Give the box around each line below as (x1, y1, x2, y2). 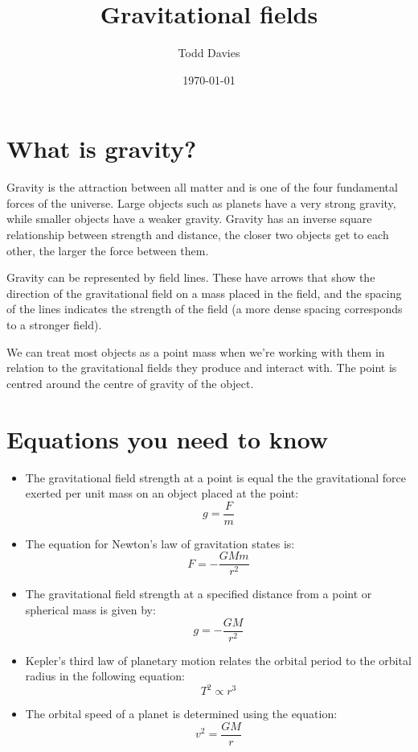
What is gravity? (6, 132, 197, 165)
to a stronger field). (6, 316, 102, 333)
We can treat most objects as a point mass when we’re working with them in (6, 343, 385, 360)
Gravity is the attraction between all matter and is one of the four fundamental (6, 179, 398, 196)
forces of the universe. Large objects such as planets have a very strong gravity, (6, 194, 396, 211)
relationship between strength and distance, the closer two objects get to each (6, 226, 389, 243)
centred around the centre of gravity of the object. (6, 374, 254, 391)
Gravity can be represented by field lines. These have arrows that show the (6, 269, 375, 286)
